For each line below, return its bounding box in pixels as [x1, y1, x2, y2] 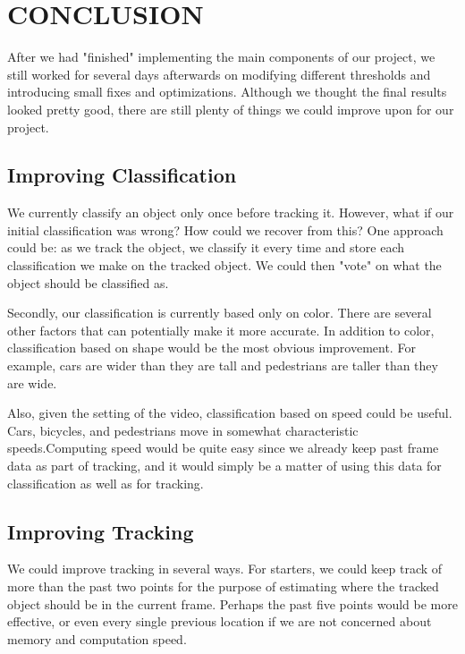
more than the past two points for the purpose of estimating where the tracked [7, 577, 439, 595]
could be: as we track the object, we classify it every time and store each [7, 238, 405, 257]
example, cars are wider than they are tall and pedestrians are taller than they [7, 356, 438, 375]
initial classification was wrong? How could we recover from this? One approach [7, 220, 444, 239]
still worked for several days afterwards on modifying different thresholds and [7, 64, 431, 83]
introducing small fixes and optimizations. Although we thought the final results [7, 82, 447, 101]
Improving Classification [7, 161, 237, 189]
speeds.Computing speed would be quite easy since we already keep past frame [7, 438, 439, 457]
